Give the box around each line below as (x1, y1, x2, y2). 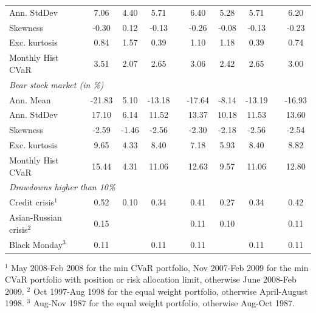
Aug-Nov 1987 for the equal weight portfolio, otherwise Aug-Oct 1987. (33, 297, 295, 309)
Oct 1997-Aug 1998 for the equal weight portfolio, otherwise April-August (33, 284, 308, 297)
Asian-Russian (9, 211, 62, 224)
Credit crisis (9, 196, 55, 208)
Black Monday (9, 238, 63, 250)
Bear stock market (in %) (9, 78, 104, 91)
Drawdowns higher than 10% (9, 181, 115, 193)
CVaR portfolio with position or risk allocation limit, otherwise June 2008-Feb (5, 273, 297, 286)
